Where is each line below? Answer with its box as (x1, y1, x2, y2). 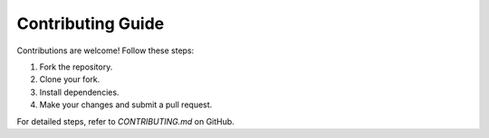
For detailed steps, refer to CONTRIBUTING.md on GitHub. (16, 115, 235, 126)
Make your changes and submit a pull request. (39, 99, 213, 110)
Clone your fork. (39, 74, 101, 85)
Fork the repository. (39, 61, 113, 72)
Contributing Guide (16, 14, 165, 33)
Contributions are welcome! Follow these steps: (16, 45, 195, 56)
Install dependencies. (39, 87, 120, 97)
